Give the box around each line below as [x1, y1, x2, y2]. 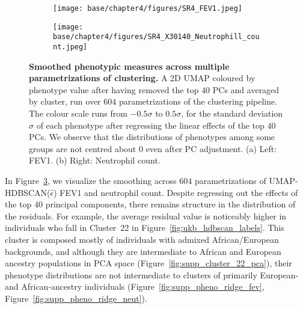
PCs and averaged [212, 83, 280, 96]
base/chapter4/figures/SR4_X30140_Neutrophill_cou [53, 32, 260, 41]
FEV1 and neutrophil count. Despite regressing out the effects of [60, 186, 298, 198]
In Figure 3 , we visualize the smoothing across [5, 174, 177, 186]
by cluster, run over [29, 95, 101, 108]
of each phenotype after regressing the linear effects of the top [36, 118, 265, 131]
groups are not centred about [29, 142, 136, 154]
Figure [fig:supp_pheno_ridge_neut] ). [5, 292, 147, 304]
